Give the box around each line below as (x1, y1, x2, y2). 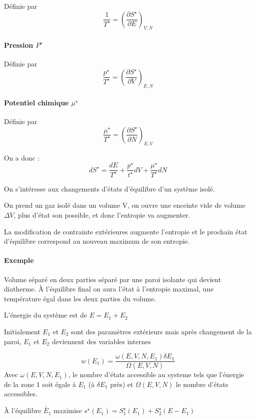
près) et (110, 379, 133, 389)
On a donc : (4, 152, 40, 162)
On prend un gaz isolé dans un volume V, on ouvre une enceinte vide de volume (4, 200, 246, 210)
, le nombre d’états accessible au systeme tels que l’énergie (68, 369, 244, 380)
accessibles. (4, 388, 37, 399)
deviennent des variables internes (52, 336, 151, 346)
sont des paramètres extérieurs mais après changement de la (71, 326, 252, 336)
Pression (4, 39, 33, 50)
